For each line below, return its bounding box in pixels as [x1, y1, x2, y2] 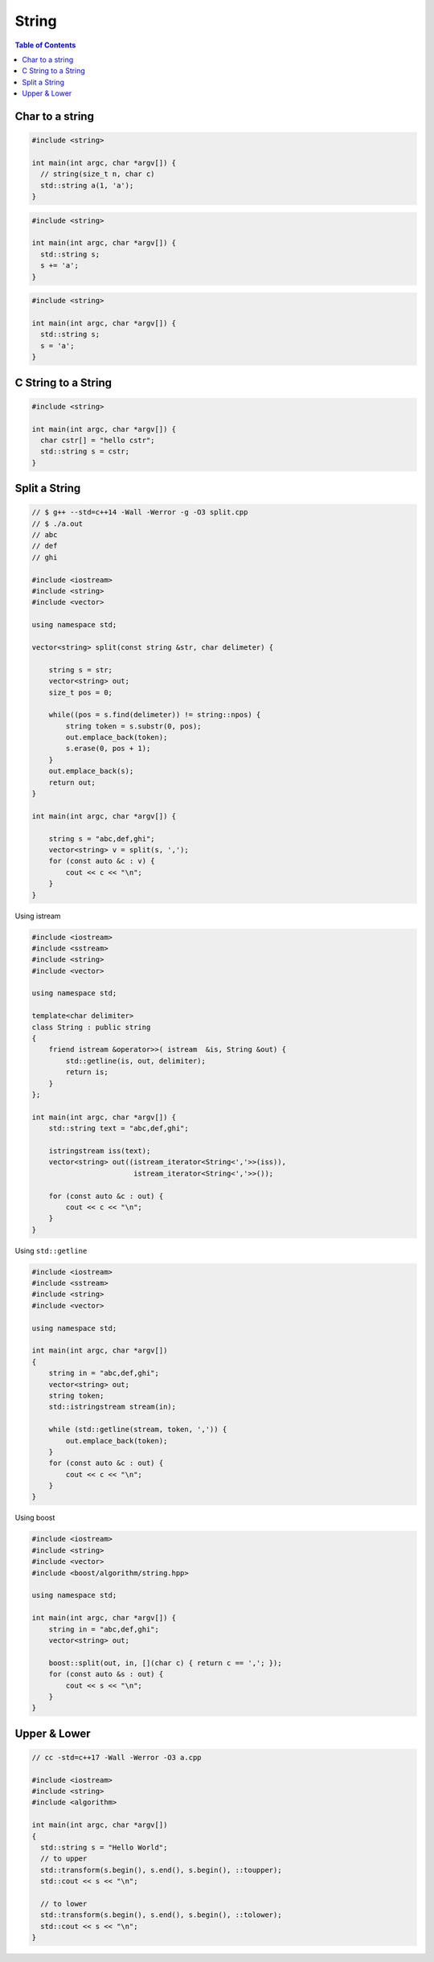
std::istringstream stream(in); [48, 1402, 177, 1411]
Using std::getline [14, 1246, 88, 1255]
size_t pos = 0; [48, 688, 113, 697]
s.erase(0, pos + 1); [65, 744, 151, 753]
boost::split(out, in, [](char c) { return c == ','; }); [48, 1658, 282, 1668]
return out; [48, 778, 96, 787]
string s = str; [48, 665, 113, 675]
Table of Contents [14, 40, 76, 50]
